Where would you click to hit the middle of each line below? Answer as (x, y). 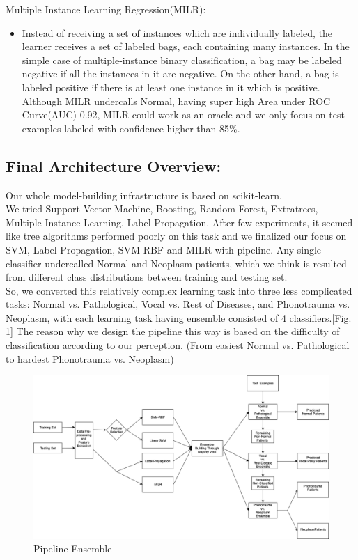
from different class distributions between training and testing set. (147, 277)
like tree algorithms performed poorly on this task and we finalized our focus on (176, 236)
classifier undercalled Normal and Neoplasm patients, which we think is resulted (176, 263)
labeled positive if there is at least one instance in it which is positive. (171, 87)
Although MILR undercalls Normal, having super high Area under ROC (176, 101)
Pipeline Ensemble (73, 549)
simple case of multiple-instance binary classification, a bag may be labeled (182, 60)
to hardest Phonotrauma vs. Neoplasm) (90, 358)
